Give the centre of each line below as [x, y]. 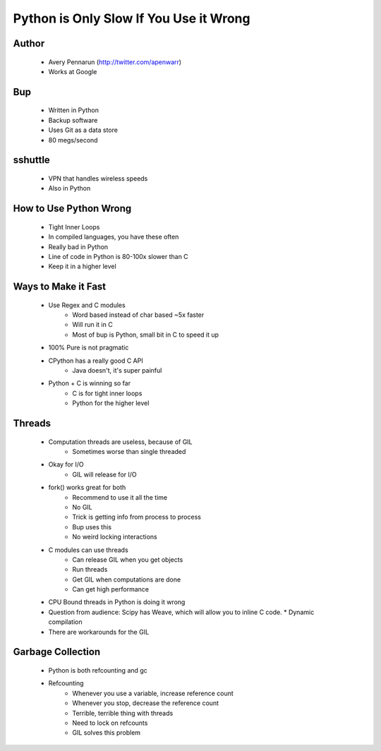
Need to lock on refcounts [110, 723]
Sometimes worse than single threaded [129, 452]
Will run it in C [92, 325]
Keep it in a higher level [82, 266]
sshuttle [32, 160]
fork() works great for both [87, 488]
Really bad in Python [78, 246]
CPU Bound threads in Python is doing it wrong [117, 602]
